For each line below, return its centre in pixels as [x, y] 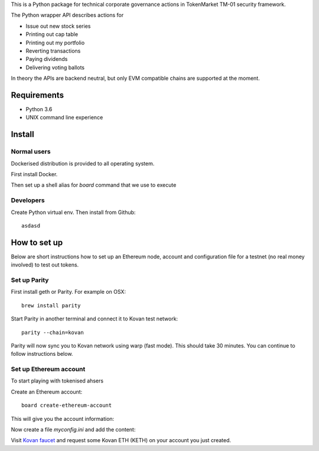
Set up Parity [30, 280]
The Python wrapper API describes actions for [67, 15]
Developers [28, 200]
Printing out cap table [52, 34]
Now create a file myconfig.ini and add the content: [73, 429]
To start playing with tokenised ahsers [57, 381]
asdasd [31, 225]
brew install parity [51, 305]
